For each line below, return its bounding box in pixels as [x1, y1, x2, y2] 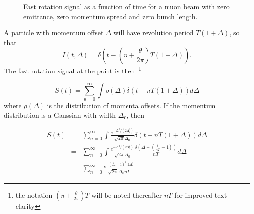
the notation [15, 190, 53, 200]
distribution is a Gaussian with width [4, 110, 116, 120]
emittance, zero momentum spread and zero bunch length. [23, 11, 198, 21]
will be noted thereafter [91, 190, 162, 200]
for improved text [174, 190, 227, 200]
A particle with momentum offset [4, 27, 104, 38]
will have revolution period [113, 27, 194, 38]
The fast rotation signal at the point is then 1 [4, 64, 142, 76]
